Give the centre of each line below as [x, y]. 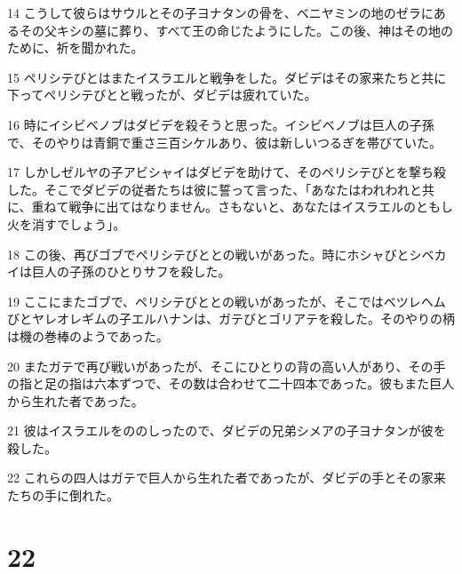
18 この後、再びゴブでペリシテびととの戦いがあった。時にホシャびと [208, 254]
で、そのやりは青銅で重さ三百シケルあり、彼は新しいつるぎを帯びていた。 [224, 142]
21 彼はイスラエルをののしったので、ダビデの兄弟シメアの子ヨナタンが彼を [227, 430]
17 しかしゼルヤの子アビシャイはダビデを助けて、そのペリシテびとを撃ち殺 [227, 172]
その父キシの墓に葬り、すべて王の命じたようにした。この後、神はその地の [236, 30]
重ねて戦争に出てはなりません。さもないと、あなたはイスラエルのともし [242, 207]
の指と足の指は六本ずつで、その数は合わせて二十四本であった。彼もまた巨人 [231, 383]
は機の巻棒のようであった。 [88, 335]
